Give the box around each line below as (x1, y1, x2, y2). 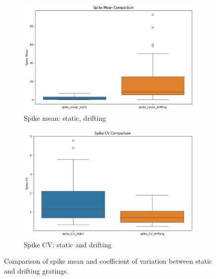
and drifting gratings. (4, 265, 69, 276)
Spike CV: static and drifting (24, 239, 112, 249)
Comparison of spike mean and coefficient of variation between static (4, 256, 213, 266)
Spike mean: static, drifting (24, 112, 106, 123)
